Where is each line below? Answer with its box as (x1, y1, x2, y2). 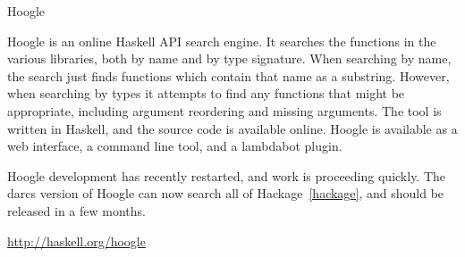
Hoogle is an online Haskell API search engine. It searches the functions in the (7, 31, 436, 50)
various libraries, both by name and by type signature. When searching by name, (7, 49, 452, 68)
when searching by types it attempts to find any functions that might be (7, 84, 405, 103)
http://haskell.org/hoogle (7, 231, 146, 250)
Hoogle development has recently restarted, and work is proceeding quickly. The (7, 166, 446, 185)
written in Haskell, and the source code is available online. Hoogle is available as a (7, 119, 458, 137)
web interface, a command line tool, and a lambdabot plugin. (7, 137, 342, 155)
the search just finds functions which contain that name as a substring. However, (7, 66, 450, 85)
